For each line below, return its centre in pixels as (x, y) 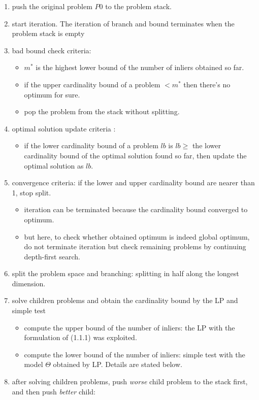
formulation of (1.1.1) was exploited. (80, 337)
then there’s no (207, 84)
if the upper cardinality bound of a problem (92, 84)
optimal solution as (54, 165)
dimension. (29, 283)
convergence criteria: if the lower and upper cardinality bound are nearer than (133, 182)
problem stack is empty (48, 33)
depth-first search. (52, 256)
